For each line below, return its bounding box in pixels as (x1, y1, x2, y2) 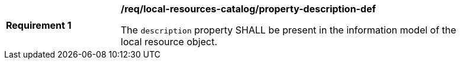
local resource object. (121, 36, 218, 48)
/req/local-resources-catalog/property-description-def (121, 3, 376, 15)
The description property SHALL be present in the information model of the (121, 24, 456, 36)
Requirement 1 (6, 19, 72, 31)
